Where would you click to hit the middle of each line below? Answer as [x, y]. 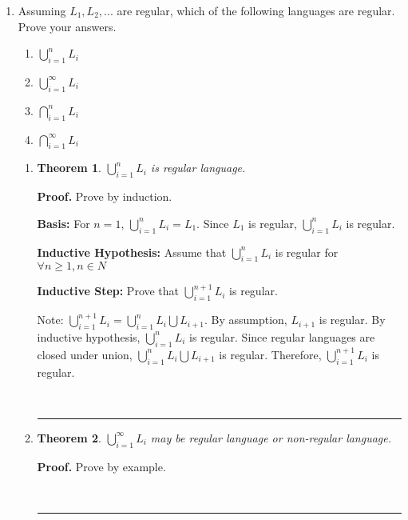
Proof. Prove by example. [101, 466]
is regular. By [352, 320]
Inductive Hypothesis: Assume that [132, 252]
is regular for [307, 252]
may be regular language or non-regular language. [271, 437]
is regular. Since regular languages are [282, 336]
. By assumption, [246, 320]
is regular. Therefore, [270, 354]
